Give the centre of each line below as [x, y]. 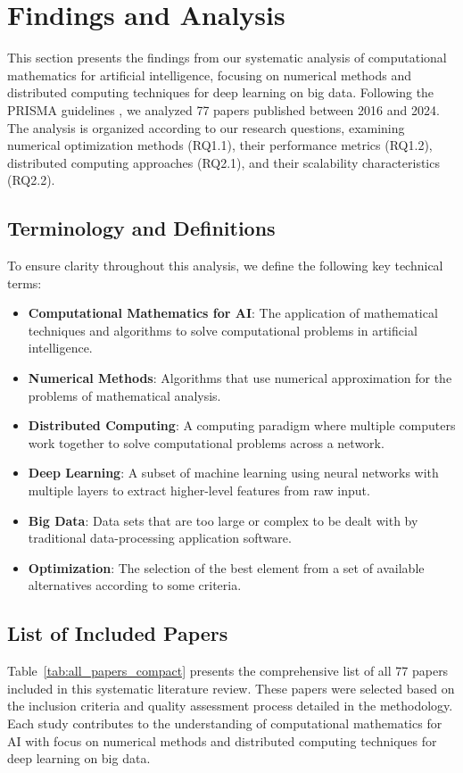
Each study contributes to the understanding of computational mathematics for [225, 723]
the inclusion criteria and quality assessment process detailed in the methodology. [230, 706]
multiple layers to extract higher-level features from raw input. [199, 490]
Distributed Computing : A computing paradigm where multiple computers [242, 425]
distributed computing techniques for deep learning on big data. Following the [221, 92]
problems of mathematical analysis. [124, 395]
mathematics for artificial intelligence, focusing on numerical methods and [210, 75]
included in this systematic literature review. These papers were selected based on [231, 688]
